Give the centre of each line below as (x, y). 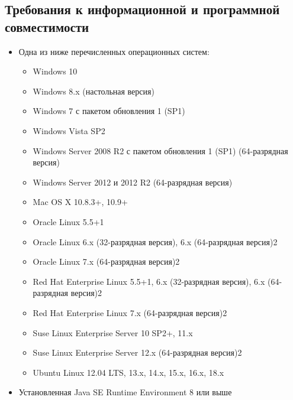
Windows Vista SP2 (69, 130)
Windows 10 (55, 71)
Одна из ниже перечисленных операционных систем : (114, 51)
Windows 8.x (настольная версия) (94, 91)
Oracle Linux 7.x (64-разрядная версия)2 (106, 261)
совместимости (47, 26)
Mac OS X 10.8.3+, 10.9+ (80, 202)
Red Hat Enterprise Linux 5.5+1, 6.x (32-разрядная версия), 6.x (149, 281)
